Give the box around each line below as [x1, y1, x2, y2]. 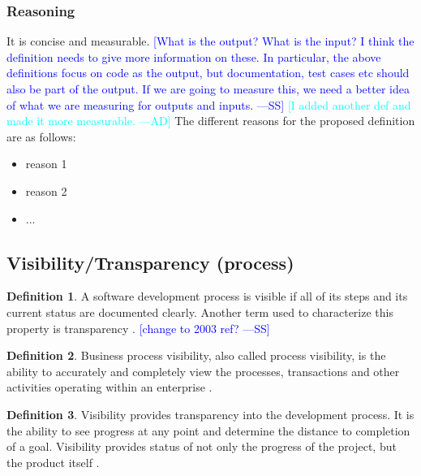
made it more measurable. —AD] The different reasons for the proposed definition [6, 112, 415, 129]
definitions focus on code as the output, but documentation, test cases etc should [6, 64, 410, 81]
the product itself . [6, 453, 100, 470]
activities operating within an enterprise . [6, 379, 213, 396]
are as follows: [6, 128, 76, 145]
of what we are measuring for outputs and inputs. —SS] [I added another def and [6, 96, 411, 113]
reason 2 [25, 182, 67, 199]
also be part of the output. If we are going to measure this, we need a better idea [6, 80, 410, 97]
